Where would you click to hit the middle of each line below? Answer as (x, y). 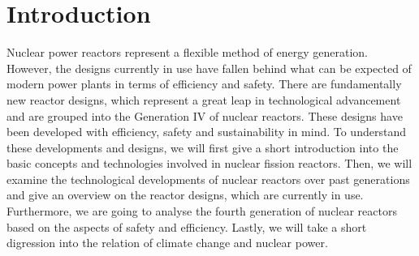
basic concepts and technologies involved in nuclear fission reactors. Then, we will (209, 163)
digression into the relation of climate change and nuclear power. (167, 243)
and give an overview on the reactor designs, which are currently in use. (185, 195)
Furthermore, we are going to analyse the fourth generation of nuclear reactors (202, 211)
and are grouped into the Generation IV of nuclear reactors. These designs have (205, 115)
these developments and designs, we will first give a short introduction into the (203, 147)
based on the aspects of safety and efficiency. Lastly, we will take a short (187, 226)
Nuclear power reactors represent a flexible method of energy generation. (187, 52)
